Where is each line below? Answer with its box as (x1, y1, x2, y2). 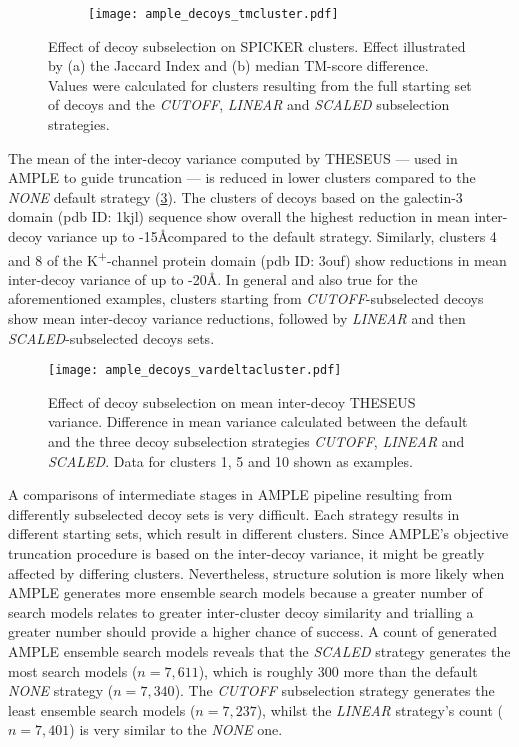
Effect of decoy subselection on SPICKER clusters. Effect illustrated (48, 35, 466, 56)
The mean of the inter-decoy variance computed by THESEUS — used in (8, 147, 458, 168)
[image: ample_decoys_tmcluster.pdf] (88, 7, 339, 21)
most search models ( (8, 660, 138, 681)
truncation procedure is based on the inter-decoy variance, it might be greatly (8, 543, 485, 564)
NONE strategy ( (8, 680, 114, 701)
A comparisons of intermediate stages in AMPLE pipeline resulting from (8, 484, 453, 505)
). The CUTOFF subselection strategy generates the (174, 680, 495, 701)
